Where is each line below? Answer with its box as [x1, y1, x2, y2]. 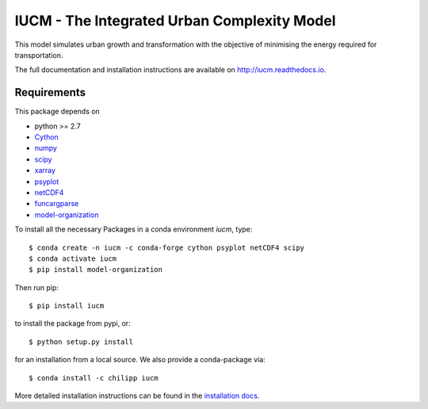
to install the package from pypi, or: [14, 319, 131, 328]
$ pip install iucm [29, 301, 105, 311]
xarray [34, 166, 55, 175]
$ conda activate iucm [29, 254, 117, 263]
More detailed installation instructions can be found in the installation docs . [14, 391, 260, 400]
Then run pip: [14, 282, 59, 292]
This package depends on [14, 107, 101, 117]
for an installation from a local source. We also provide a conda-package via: [14, 355, 266, 365]
